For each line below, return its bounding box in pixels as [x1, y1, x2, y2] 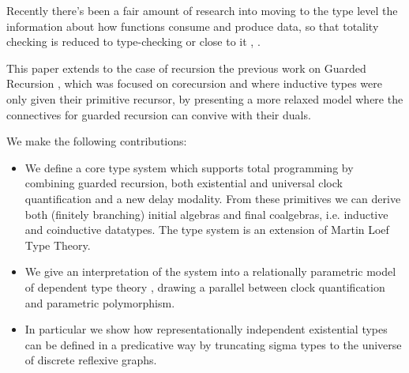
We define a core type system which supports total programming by [24, 159, 354, 175]
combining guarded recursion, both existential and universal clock [24, 175, 343, 191]
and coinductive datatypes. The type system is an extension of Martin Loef [24, 221, 389, 238]
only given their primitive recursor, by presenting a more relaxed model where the [6, 90, 403, 107]
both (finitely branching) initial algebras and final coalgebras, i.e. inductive [24, 205, 388, 222]
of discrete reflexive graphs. [24, 352, 157, 368]
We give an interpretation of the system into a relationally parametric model [24, 263, 396, 280]
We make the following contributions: [6, 133, 187, 149]
